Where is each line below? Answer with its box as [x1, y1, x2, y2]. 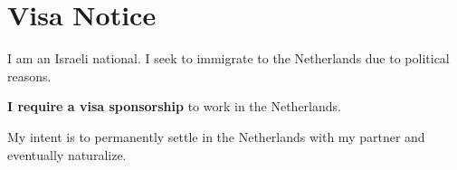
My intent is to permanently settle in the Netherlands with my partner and [7, 127, 425, 146]
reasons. [7, 66, 52, 85]
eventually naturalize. [7, 145, 127, 164]
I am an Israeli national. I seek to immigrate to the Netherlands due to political [7, 49, 450, 68]
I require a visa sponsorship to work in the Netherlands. [7, 97, 341, 116]
